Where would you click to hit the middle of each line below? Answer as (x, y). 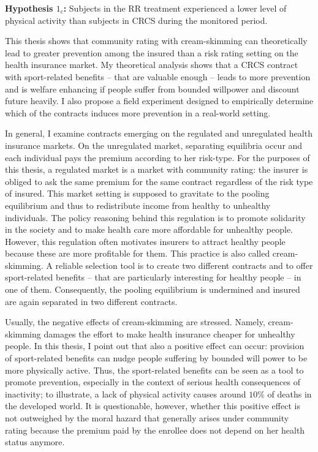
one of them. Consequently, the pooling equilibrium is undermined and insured (153, 289)
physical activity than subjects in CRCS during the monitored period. (136, 20)
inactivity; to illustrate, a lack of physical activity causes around (126, 394)
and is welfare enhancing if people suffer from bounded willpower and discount (152, 89)
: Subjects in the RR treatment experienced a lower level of (175, 8)
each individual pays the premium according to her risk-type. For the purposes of (157, 157)
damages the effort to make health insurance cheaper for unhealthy (169, 333)
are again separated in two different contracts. (91, 301)
